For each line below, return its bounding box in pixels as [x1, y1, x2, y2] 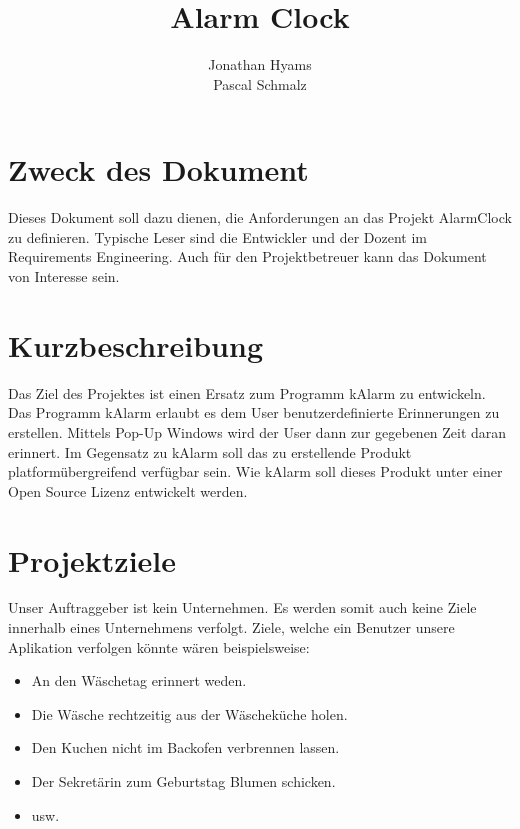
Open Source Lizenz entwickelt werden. [8, 480, 248, 501]
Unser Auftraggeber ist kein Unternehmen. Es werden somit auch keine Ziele [8, 597, 477, 618]
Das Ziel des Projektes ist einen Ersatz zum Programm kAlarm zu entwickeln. [8, 382, 486, 403]
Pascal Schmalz [213, 73, 307, 94]
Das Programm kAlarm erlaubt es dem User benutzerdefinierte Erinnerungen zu [8, 402, 500, 423]
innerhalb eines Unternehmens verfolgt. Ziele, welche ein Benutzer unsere [8, 617, 455, 638]
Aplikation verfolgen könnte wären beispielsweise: [8, 636, 310, 657]
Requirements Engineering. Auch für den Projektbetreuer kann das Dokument [8, 246, 487, 267]
